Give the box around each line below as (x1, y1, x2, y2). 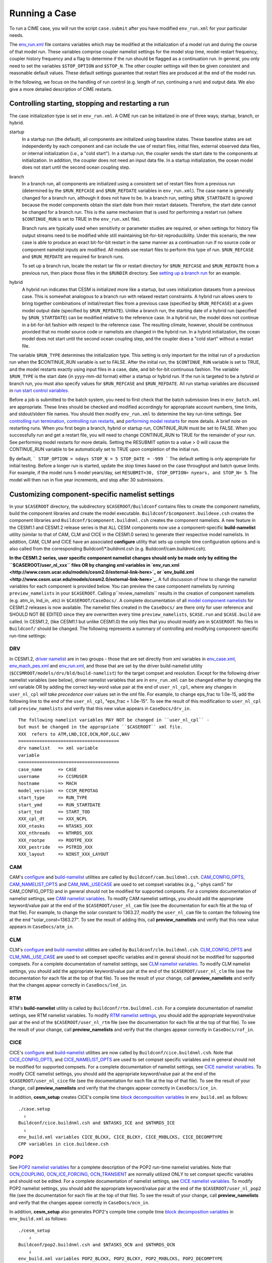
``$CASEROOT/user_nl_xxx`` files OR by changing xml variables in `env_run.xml (9, 562, 180, 568)
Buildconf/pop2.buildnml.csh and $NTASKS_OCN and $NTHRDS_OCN (18, 1242, 175, 1247)
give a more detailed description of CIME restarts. (9, 86, 113, 92)
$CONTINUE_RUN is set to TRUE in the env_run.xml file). (22, 216, 141, 222)
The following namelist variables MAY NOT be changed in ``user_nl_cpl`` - (18, 717, 210, 722)
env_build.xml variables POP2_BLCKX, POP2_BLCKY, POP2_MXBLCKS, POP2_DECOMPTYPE (18, 1256, 223, 1261)
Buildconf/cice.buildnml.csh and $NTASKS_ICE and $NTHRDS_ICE (18, 1120, 175, 1126)
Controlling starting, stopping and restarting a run (9, 99, 170, 108)
